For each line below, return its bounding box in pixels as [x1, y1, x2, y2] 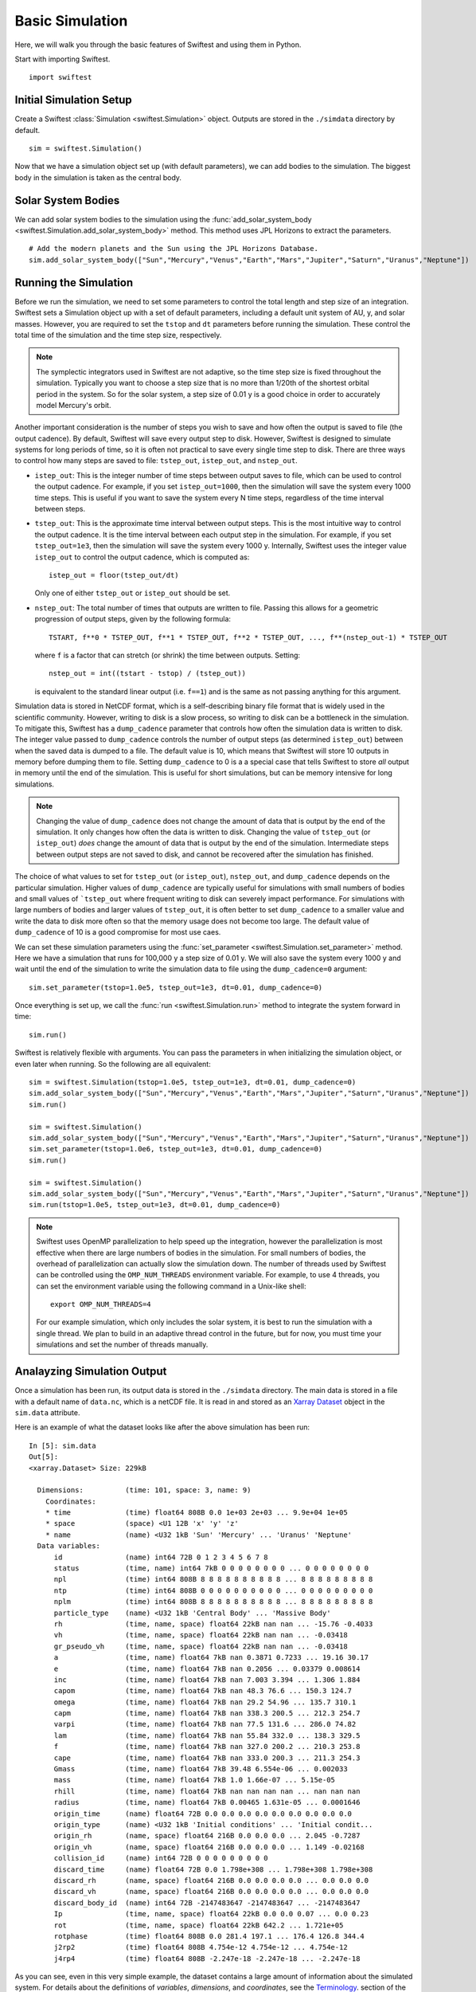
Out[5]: [29, 1453, 59, 1461]
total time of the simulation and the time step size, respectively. [14, 330, 222, 339]
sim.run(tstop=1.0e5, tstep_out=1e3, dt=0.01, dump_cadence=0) [29, 1200, 281, 1210]
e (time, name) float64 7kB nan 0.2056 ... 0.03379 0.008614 [53, 1664, 361, 1673]
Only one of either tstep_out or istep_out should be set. [34, 588, 231, 598]
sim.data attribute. [14, 1407, 80, 1418]
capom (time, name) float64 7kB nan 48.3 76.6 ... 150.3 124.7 [53, 1686, 353, 1696]
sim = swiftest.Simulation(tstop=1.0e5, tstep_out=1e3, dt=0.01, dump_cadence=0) [29, 1078, 357, 1087]
